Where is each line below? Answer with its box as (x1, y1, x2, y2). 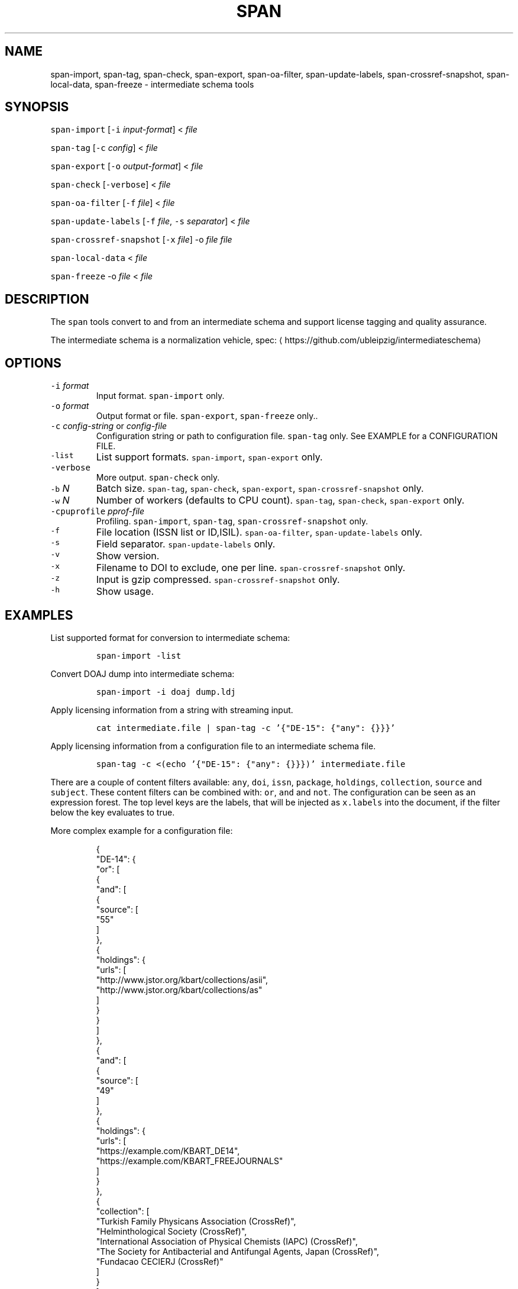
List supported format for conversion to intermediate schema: (50, 632, 290, 643)
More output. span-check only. (96, 472, 220, 483)
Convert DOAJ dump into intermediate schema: (50, 668, 235, 679)
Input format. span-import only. (96, 391, 225, 401)
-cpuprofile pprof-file (50, 506, 145, 517)
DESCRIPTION (5, 291, 89, 307)
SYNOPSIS (5, 99, 69, 115)
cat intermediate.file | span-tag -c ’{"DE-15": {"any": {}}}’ (96, 723, 396, 733)
